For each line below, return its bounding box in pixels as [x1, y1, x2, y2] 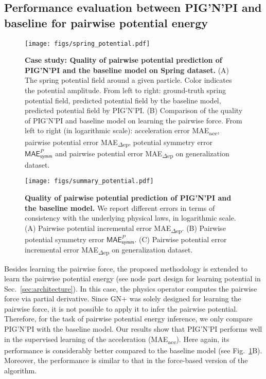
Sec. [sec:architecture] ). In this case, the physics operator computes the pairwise [4, 283, 257, 294]
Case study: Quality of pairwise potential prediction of [25, 55, 222, 65]
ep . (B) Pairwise [175, 222, 226, 234]
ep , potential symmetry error [122, 136, 213, 149]
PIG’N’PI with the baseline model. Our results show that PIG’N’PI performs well [4, 323, 262, 334]
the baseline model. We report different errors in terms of [25, 202, 215, 213]
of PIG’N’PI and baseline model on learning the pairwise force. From [25, 115, 242, 125]
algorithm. [4, 365, 37, 375]
